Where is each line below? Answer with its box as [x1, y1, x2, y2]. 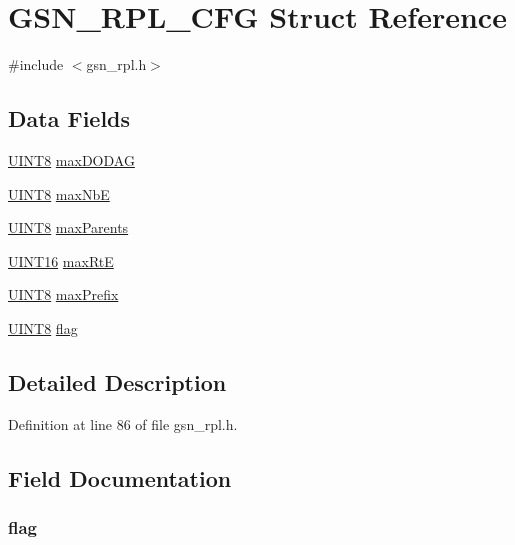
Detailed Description [8, 366, 227, 397]
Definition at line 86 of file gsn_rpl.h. [8, 413, 238, 434]
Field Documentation [8, 462, 232, 493]
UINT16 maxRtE [8, 250, 114, 271]
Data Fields [8, 103, 131, 134]
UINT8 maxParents [8, 217, 129, 238]
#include [8, 54, 64, 75]
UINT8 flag [8, 317, 78, 338]
